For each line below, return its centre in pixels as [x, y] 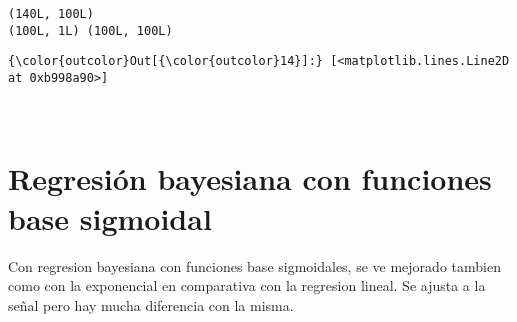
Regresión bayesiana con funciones [250, 178]
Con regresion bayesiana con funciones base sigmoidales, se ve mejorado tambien [254, 265]
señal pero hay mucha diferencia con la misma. [151, 304]
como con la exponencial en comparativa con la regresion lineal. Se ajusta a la [247, 285]
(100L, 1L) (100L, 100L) [90, 30]
